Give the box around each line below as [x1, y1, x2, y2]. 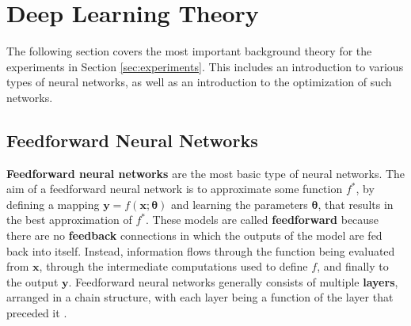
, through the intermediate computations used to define [39, 258, 308, 275]
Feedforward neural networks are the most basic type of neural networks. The [6, 165, 405, 181]
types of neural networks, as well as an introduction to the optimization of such [6, 74, 392, 90]
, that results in [318, 195, 394, 212]
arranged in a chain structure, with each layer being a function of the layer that [6, 289, 394, 305]
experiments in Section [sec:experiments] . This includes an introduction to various [6, 58, 404, 74]
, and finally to [317, 258, 389, 275]
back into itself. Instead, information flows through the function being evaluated [6, 242, 395, 259]
